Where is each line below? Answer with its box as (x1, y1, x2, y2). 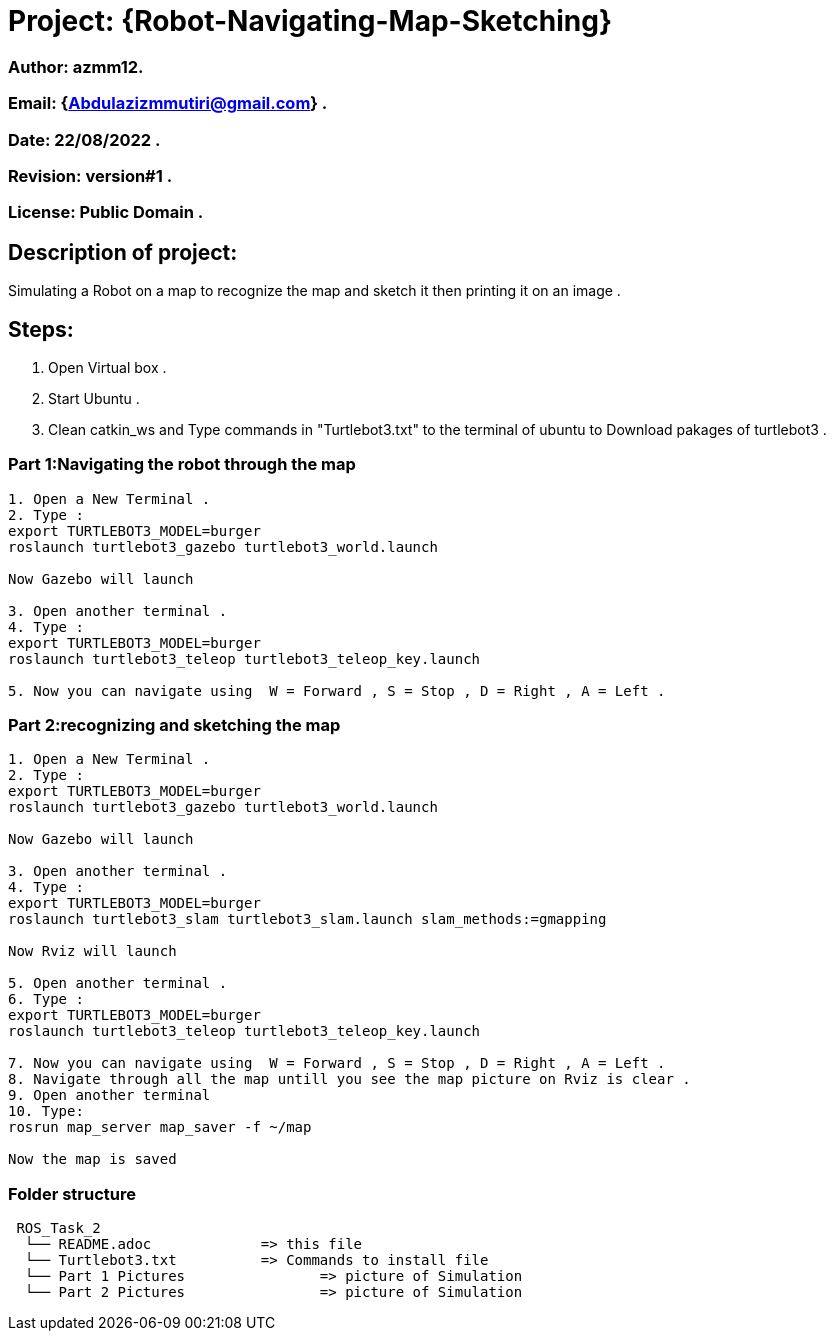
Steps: (8, 316, 74, 342)
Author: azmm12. (8, 56, 144, 77)
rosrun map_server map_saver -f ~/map (8, 1119, 312, 1136)
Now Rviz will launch (8, 943, 177, 960)
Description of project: (8, 239, 238, 265)
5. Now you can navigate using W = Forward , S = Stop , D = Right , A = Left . (8, 682, 666, 699)
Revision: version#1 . (8, 165, 173, 186)
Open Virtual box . (48, 358, 167, 376)
